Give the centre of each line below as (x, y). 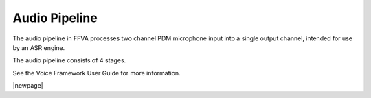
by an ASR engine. (39, 47)
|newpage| (28, 86)
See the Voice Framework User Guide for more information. (97, 73)
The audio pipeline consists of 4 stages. (69, 60)
